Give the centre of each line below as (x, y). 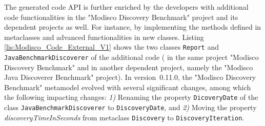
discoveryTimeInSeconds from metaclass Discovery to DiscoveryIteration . (124, 117)
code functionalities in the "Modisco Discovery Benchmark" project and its (121, 17)
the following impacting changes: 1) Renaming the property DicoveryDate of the (131, 97)
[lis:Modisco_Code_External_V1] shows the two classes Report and (111, 47)
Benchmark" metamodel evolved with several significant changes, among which (128, 87)
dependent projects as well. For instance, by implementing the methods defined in (133, 27)
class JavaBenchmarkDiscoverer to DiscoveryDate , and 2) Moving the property (130, 107)
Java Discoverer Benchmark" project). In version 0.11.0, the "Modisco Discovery (130, 77)
